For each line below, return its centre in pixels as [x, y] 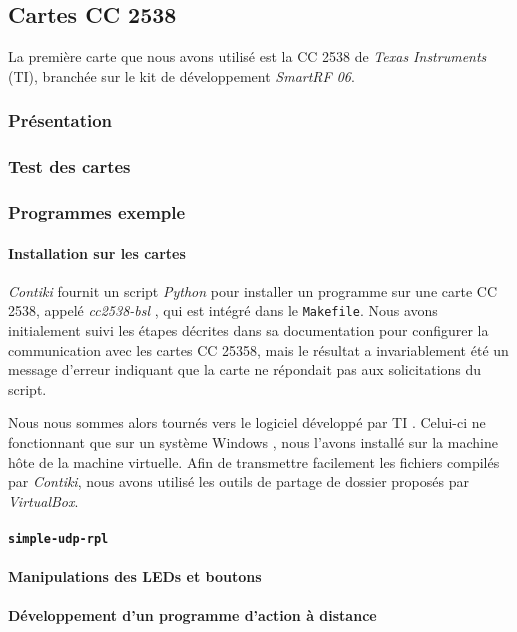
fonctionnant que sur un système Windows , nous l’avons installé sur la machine [253, 441]
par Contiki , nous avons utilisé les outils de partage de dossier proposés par [238, 481]
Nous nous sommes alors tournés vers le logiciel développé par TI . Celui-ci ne [247, 422]
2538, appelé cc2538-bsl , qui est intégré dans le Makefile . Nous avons [223, 310]
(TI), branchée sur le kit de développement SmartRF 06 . [181, 75]
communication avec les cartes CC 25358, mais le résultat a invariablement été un [258, 349]
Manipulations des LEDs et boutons [135, 576]
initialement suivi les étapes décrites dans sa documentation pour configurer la [248, 329]
